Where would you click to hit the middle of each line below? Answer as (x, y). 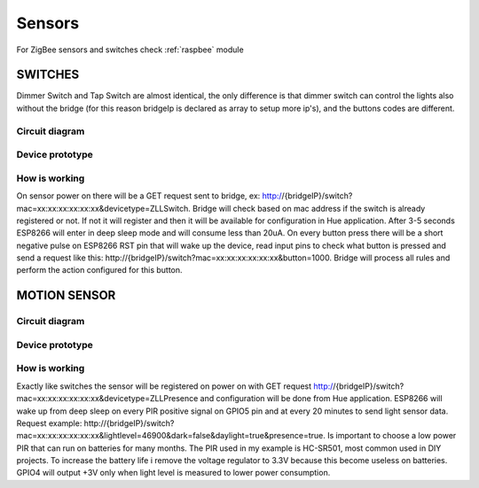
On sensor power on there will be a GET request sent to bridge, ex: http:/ (149, 196)
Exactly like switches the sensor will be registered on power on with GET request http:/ (175, 386)
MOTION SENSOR (66, 295)
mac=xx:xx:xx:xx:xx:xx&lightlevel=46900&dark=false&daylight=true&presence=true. (171, 436)
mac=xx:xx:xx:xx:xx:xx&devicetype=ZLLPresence (107, 399)
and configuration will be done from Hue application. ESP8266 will (321, 399)
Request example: (49, 423)
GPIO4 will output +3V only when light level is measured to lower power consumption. (173, 473)
